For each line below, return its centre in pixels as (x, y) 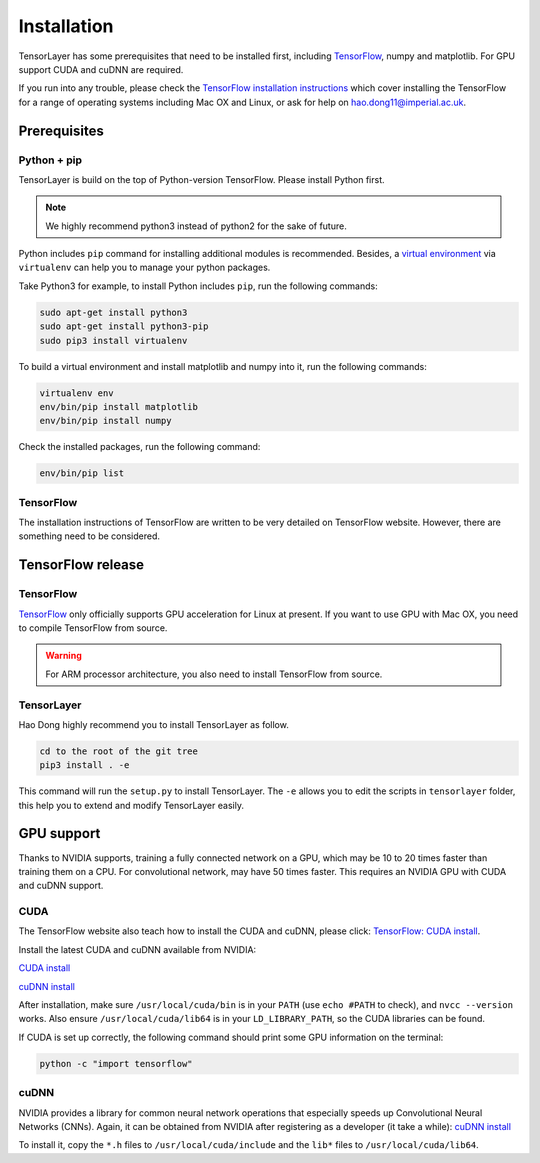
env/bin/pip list (82, 473)
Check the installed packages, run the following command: (139, 447)
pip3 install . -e (84, 765)
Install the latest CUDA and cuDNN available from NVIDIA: (137, 949)
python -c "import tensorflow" (116, 1063)
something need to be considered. (89, 536)
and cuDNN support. (61, 886)
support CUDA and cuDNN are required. (101, 69)
